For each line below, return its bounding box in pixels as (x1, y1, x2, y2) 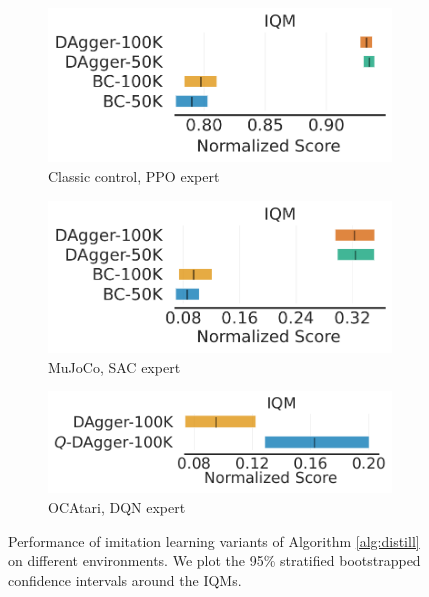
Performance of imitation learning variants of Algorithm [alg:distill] (8, 530, 420, 551)
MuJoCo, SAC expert (48, 356, 181, 377)
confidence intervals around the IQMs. (8, 569, 242, 590)
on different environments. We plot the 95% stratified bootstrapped (8, 550, 421, 571)
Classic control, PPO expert (48, 166, 220, 187)
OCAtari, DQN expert (48, 497, 186, 518)
